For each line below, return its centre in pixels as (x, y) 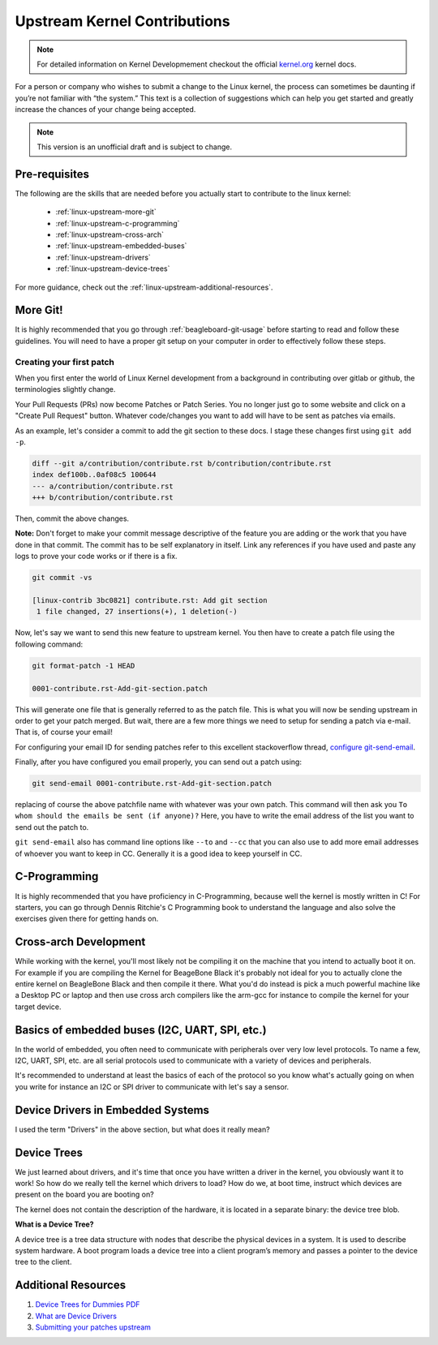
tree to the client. (43, 1262)
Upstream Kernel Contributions (122, 21)
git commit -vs (62, 578)
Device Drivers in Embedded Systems (112, 1110)
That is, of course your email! (64, 732)
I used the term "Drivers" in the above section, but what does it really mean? (143, 1129)
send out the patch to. (52, 827)
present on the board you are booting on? (84, 1195)
